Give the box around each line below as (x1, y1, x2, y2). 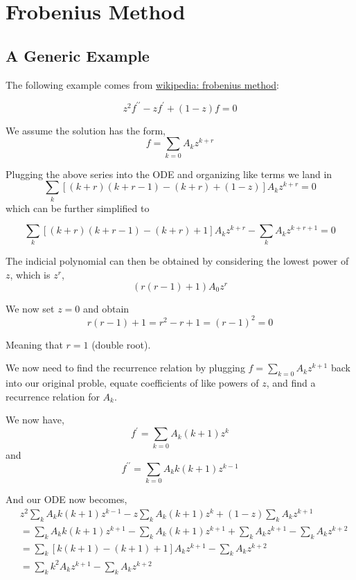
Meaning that (6, 337, 63, 351)
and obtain (82, 301, 130, 315)
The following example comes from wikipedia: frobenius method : (6, 77, 279, 91)
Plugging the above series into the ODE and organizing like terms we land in (6, 166, 332, 181)
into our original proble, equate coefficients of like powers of (6, 376, 259, 390)
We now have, (6, 412, 64, 427)
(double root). (91, 337, 151, 351)
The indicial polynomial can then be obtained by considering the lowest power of (6, 254, 349, 268)
